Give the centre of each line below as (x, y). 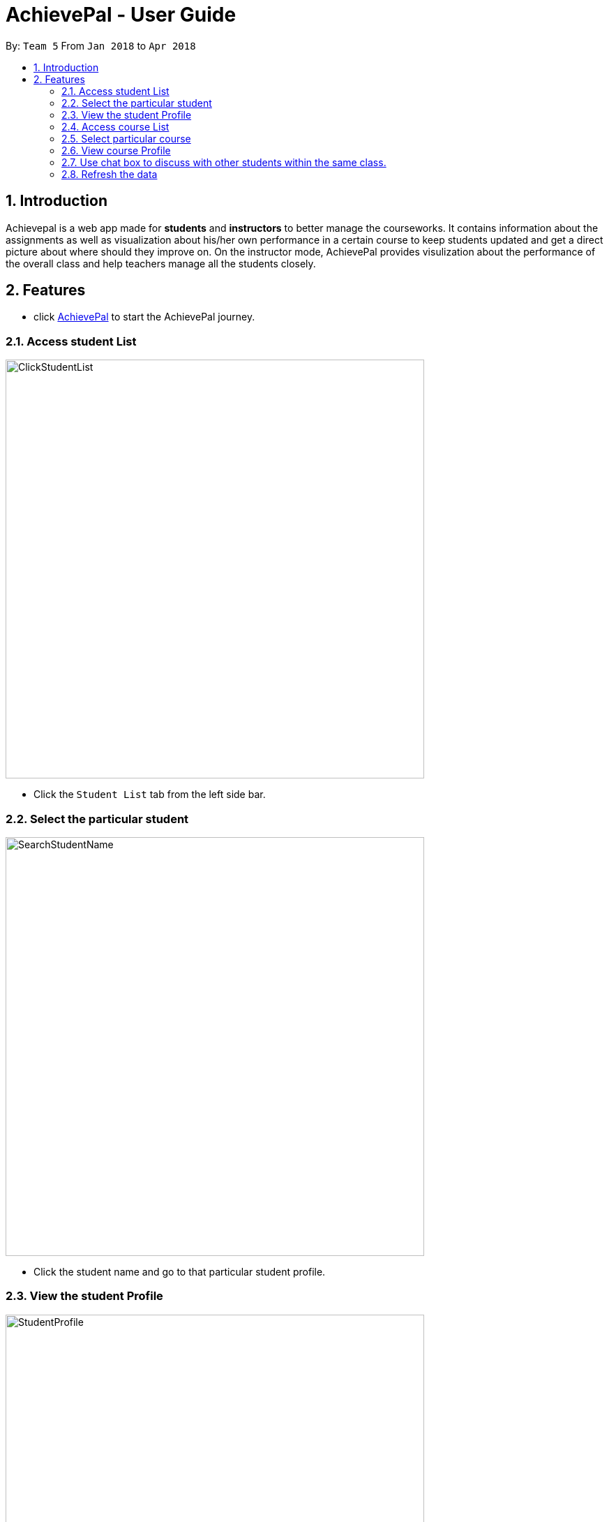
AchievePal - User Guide (121, 15)
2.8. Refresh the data (110, 174)
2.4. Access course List (115, 126)
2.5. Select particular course (126, 138)
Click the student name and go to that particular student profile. (180, 1271)
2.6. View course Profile (116, 150)
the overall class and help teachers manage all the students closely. (161, 263)
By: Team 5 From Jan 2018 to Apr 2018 (101, 45)
